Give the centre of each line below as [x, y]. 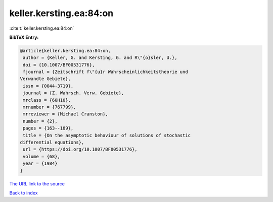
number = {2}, [40, 121]
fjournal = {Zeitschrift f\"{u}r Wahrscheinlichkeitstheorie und [105, 72]
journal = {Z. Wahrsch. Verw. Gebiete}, [74, 93]
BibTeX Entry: [24, 37]
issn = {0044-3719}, [48, 86]
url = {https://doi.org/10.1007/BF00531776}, [80, 149]
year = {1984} [40, 163]
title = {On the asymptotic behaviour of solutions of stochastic [107, 135]
